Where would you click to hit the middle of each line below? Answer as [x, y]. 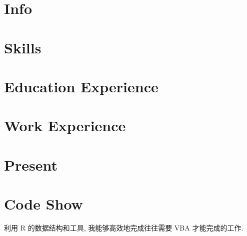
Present [31, 164]
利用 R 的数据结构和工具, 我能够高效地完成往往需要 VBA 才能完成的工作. [124, 228]
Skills [23, 47]
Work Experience [65, 125]
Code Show [43, 204]
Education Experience [81, 86]
